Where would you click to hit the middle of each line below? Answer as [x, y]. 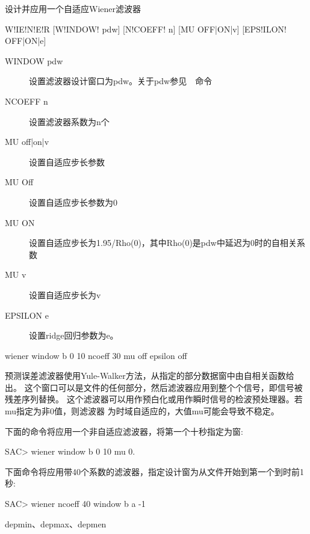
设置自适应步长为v [65, 294]
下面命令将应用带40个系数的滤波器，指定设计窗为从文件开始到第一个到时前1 [154, 471]
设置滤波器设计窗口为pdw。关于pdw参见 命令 [121, 81]
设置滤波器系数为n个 [69, 121]
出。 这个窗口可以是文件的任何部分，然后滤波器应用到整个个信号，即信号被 [154, 387]
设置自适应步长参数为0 [73, 202]
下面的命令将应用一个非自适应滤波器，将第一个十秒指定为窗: [124, 431]
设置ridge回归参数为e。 [74, 335]
